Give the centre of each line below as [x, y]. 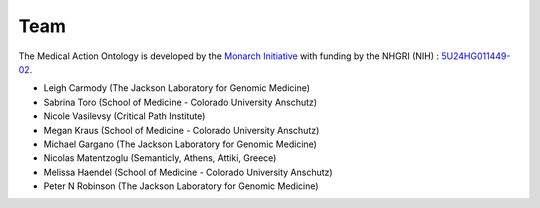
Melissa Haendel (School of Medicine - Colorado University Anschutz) [188, 172]
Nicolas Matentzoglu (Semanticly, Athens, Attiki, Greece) [160, 158]
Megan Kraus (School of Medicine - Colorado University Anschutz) [181, 130]
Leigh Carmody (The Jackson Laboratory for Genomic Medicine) [176, 88]
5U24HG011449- [476, 56]
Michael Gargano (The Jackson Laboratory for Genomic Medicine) [180, 144]
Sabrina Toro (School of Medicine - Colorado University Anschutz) [180, 102]
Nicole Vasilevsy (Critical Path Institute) [124, 116]
